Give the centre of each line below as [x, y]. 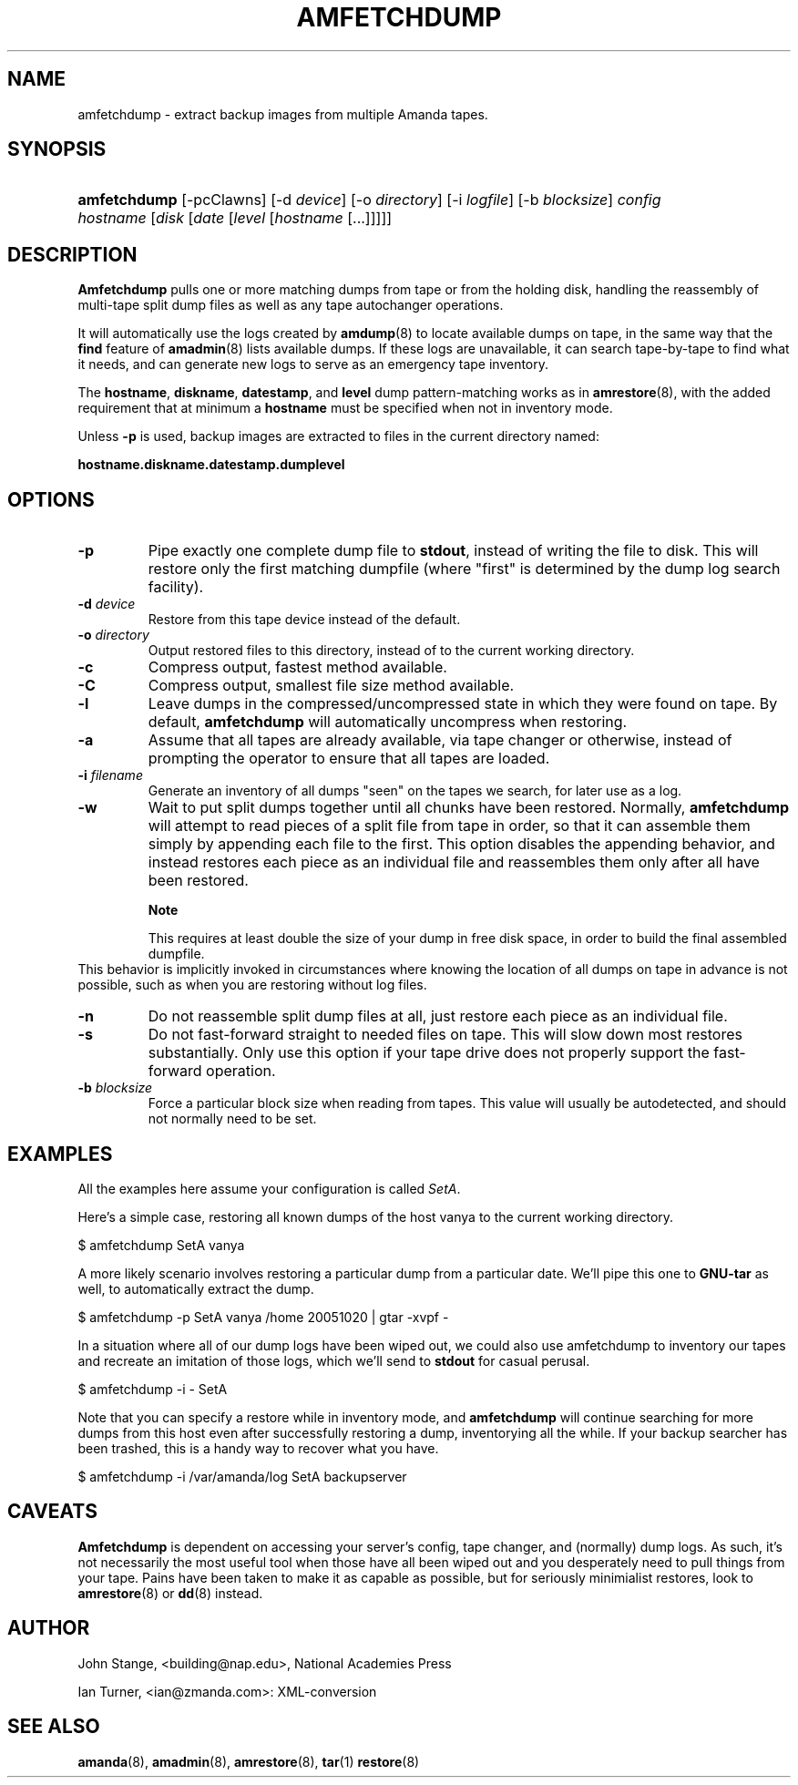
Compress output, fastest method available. [297, 667]
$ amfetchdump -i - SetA [153, 1389]
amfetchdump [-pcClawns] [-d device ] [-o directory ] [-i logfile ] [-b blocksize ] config [369, 200]
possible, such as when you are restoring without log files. [252, 985]
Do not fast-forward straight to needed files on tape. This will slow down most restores [445, 1035]
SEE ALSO [54, 1727]
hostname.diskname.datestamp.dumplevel [211, 465]
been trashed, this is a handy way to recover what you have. [258, 1448]
